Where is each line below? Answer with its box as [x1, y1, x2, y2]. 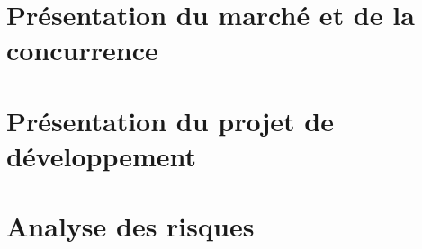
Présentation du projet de [6, 102, 334, 138]
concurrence [6, 31, 158, 68]
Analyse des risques [6, 208, 255, 245]
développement [6, 137, 197, 173]
